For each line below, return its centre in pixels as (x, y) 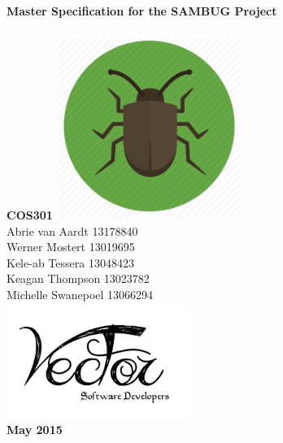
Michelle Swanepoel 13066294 (80, 294)
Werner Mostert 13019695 (71, 247)
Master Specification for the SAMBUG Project (142, 11)
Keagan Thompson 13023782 (78, 278)
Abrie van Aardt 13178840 (72, 230)
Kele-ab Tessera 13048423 (70, 262)
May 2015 (35, 429)
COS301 (30, 214)
